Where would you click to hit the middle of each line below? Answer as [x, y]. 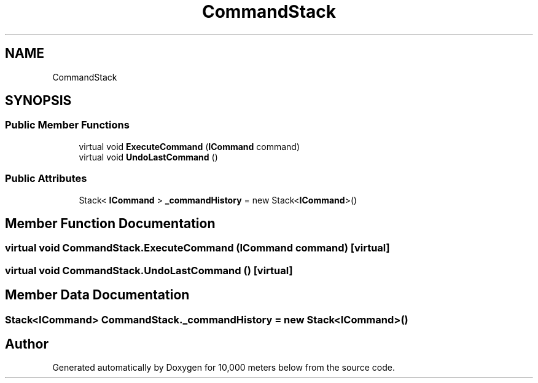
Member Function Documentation [110, 223]
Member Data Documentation [97, 295]
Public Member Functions [67, 125]
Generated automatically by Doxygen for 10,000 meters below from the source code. [224, 368]
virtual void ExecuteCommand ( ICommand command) [189, 146]
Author [27, 344]
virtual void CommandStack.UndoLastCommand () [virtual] [149, 270]
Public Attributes [46, 179]
